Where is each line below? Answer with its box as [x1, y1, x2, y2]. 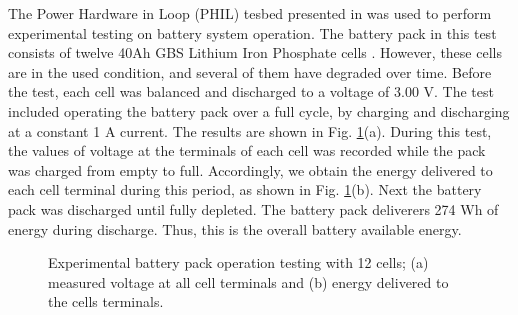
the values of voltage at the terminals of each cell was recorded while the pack [8, 140, 486, 161]
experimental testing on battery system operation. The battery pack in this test [8, 22, 497, 43]
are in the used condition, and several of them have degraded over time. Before [8, 61, 492, 82]
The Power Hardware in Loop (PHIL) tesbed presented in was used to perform [8, 3, 492, 23]
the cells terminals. [48, 291, 164, 312]
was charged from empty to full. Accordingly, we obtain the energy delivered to [8, 159, 493, 180]
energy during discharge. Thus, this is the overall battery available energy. [8, 218, 462, 239]
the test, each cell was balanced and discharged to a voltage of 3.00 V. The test [8, 81, 494, 102]
